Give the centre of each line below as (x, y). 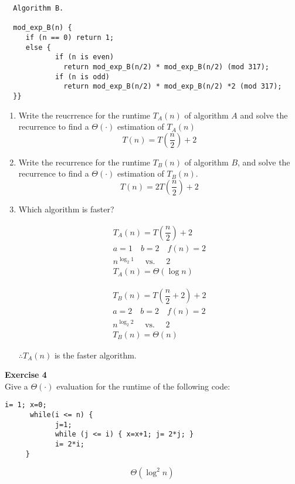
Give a (16, 386)
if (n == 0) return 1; (70, 37)
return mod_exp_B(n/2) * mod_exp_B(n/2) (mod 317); (167, 67)
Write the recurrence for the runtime (84, 162)
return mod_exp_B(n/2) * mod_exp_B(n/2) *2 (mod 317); (173, 87)
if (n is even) (84, 57)
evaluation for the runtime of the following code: (143, 386)
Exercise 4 (26, 375)
